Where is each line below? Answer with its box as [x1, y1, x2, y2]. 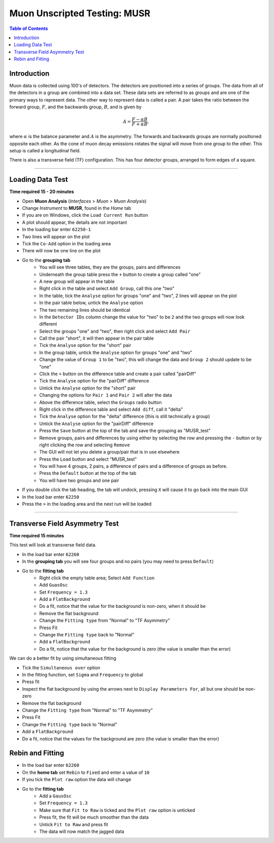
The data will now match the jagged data [39, 828, 124, 834]
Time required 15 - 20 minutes [9, 188, 75, 195]
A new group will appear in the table [39, 278, 115, 284]
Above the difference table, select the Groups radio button [39, 399, 162, 405]
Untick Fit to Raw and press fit [39, 821, 109, 827]
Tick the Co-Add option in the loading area [22, 240, 111, 246]
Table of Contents [9, 25, 48, 31]
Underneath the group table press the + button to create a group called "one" [39, 271, 201, 277]
